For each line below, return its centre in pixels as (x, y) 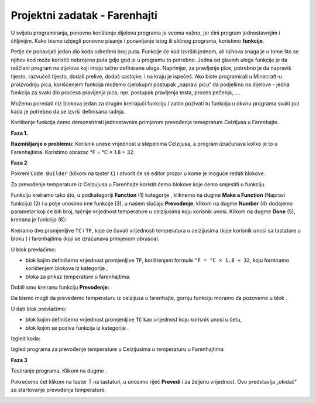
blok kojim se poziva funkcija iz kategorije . (77, 327)
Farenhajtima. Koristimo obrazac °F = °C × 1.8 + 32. (73, 152)
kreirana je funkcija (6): (39, 220)
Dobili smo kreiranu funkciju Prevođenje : (60, 288)
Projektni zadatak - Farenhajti (84, 15)
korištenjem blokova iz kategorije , (67, 268)
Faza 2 (19, 163)
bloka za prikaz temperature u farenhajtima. (78, 276)
